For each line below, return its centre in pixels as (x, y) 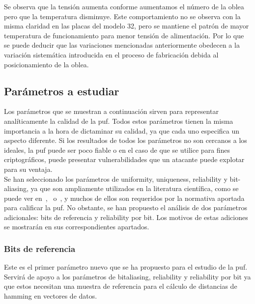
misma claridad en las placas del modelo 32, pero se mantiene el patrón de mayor (127, 26)
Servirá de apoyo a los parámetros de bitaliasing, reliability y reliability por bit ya (127, 276)
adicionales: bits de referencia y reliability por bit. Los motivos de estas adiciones (126, 217)
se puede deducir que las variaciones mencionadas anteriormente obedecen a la (122, 45)
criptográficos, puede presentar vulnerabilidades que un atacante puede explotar (124, 159)
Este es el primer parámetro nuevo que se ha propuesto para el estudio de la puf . (126, 267)
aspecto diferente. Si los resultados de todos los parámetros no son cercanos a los (126, 140)
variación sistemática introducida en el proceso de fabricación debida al (111, 54)
